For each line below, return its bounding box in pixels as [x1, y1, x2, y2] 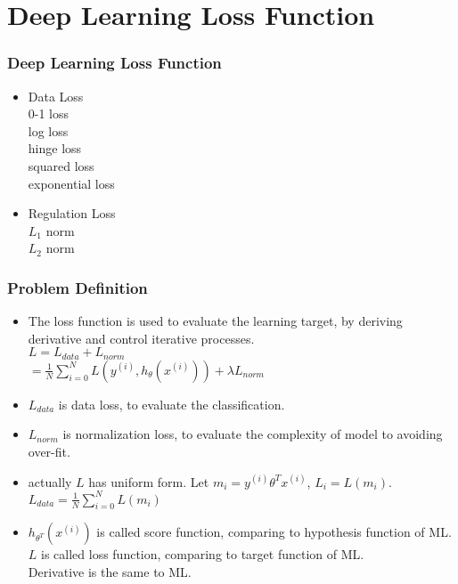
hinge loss [28, 139, 82, 158]
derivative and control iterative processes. [28, 328, 255, 347]
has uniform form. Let [88, 472, 209, 491]
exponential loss [28, 174, 115, 192]
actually [28, 472, 72, 491]
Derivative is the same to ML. [28, 563, 192, 581]
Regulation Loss [28, 204, 116, 223]
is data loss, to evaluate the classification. [58, 394, 285, 413]
